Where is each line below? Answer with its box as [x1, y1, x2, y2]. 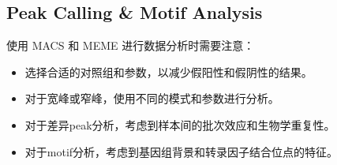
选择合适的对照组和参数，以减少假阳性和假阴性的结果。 [24, 63, 313, 80]
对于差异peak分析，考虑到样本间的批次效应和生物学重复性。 [24, 116, 335, 133]
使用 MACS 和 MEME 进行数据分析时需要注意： [6, 37, 255, 54]
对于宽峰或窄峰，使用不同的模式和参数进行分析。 [24, 90, 279, 107]
